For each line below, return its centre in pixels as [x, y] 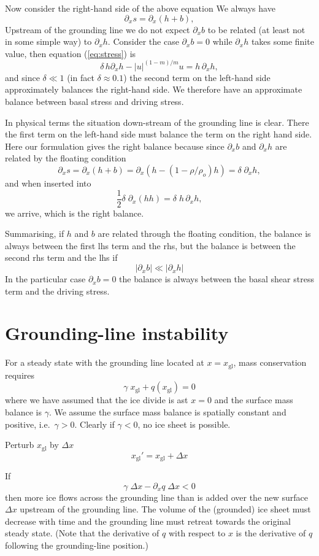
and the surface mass [254, 400]
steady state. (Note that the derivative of [82, 533]
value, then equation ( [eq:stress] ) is [71, 53]
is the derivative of [271, 533]
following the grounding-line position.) [77, 545]
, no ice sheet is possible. [184, 424]
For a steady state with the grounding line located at [105, 362]
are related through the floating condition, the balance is [204, 234]
